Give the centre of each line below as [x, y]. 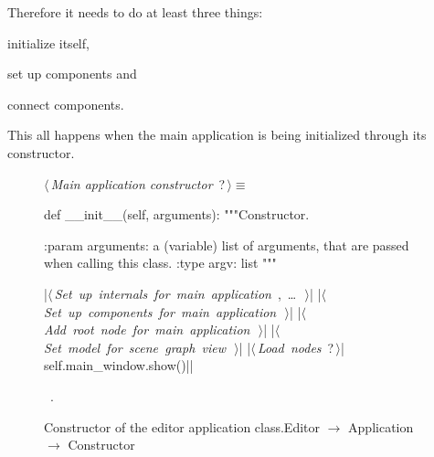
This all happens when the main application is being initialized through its [217, 135]
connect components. [66, 104]
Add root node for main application [147, 329]
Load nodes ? [296, 347]
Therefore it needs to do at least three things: [135, 12]
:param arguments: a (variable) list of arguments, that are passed [227, 244]
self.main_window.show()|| [119, 365]
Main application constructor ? [138, 183]
